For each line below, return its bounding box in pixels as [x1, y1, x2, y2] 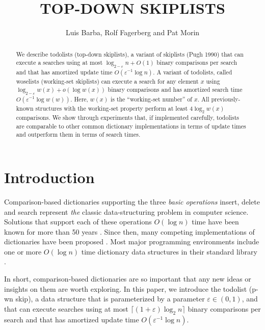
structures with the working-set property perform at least [35, 104, 188, 112]
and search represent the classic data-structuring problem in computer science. [4, 206, 249, 217]
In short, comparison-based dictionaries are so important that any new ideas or [4, 273, 251, 284]
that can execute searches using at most [4, 303, 128, 314]
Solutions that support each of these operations [4, 216, 152, 227]
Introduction [4, 166, 95, 187]
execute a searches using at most [16, 58, 103, 67]
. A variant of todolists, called [153, 67, 232, 76]
